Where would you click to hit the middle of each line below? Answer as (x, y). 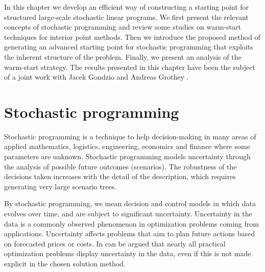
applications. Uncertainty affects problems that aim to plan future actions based (130, 233)
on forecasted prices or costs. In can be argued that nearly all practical (115, 243)
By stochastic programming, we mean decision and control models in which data (130, 203)
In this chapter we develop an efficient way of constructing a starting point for (127, 7)
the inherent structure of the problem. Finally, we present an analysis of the (123, 56)
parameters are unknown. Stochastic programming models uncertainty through (127, 156)
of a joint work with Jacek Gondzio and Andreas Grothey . (97, 77)
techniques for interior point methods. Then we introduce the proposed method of (132, 36)
